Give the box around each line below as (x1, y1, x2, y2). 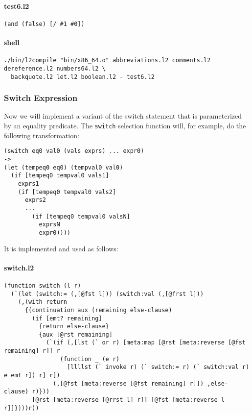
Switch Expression (4, 92, 78, 104)
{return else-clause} (39, 323, 109, 330)
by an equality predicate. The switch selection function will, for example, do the (4, 121, 246, 131)
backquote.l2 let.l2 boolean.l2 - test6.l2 (11, 73, 155, 80)
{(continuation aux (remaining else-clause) (24, 306, 172, 314)
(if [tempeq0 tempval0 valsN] (32, 213, 130, 220)
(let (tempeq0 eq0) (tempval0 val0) (4, 164, 123, 171)
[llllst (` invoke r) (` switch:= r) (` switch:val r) (67, 364, 250, 371)
